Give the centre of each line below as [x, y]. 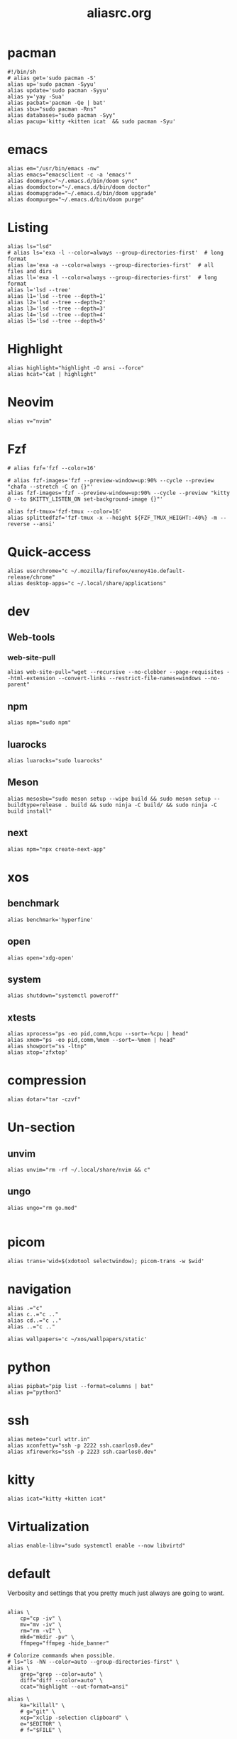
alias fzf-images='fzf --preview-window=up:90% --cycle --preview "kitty [119, 493]
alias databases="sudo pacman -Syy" [61, 115]
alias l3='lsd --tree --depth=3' [57, 309]
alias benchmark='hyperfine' [50, 920]
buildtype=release [34, 805]
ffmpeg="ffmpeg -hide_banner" [65, 1643]
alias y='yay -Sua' [36, 96]
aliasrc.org [119, 13]
